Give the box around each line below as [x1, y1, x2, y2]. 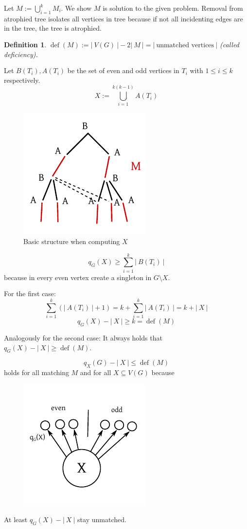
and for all [80, 367, 111, 378]
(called [220, 39, 239, 49]
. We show [61, 3, 92, 13]
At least [4, 514, 28, 525]
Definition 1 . [4, 39, 47, 49]
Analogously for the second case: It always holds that [4, 332, 162, 342]
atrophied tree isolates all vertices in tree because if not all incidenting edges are [4, 13, 243, 23]
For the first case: [4, 288, 56, 299]
